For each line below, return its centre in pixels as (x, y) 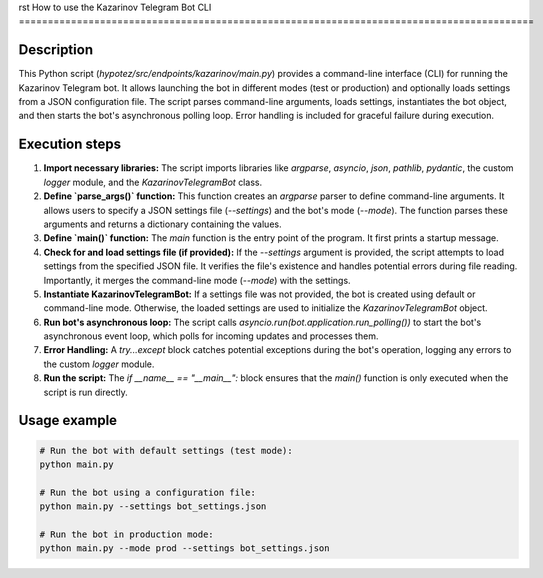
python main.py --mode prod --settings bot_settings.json (184, 548)
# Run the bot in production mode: (126, 534)
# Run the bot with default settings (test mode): (166, 450)
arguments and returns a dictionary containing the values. (162, 224)
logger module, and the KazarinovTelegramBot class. (153, 182)
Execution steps (70, 144)
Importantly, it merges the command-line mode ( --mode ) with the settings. (197, 280)
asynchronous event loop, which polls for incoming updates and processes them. (211, 336)
